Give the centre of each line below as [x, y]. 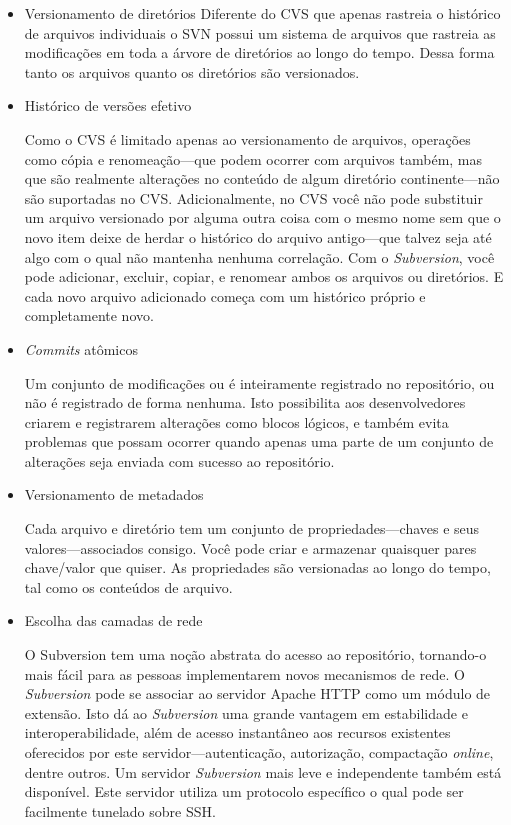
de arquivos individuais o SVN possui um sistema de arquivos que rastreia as [260, 32]
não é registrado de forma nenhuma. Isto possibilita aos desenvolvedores [245, 402]
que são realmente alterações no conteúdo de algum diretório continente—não [262, 178]
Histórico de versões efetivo [108, 105]
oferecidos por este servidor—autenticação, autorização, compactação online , [259, 752]
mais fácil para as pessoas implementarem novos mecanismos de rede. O [244, 673]
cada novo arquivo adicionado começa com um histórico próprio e [225, 295]
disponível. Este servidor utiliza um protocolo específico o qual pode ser [244, 791]
